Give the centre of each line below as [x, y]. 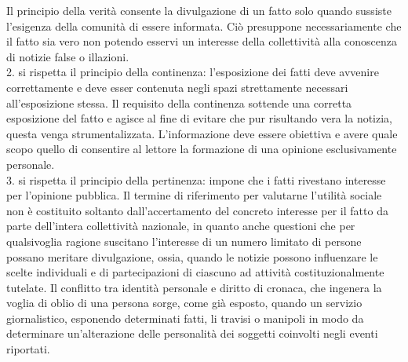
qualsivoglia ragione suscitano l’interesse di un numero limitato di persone [184, 241]
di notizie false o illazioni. [68, 56]
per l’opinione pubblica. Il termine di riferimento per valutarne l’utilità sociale [194, 195]
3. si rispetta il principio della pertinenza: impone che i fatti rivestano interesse [196, 179]
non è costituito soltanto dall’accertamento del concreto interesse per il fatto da [197, 210]
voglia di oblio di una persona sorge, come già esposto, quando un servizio [184, 303]
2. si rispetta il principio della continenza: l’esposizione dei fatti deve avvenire [193, 72]
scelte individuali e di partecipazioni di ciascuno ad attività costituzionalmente [195, 272]
